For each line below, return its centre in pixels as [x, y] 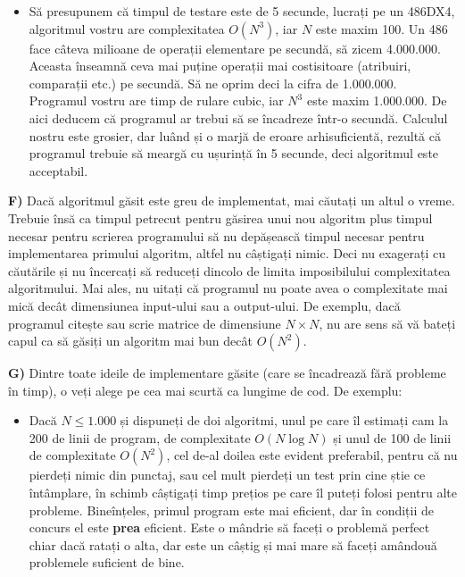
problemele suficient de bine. [107, 562]
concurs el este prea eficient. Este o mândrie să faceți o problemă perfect [229, 527]
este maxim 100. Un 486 [382, 28]
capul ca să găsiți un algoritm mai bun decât [130, 341]
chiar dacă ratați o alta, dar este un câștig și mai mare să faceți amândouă [233, 544]
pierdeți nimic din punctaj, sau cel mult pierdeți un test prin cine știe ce [227, 475]
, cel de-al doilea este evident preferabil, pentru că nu [312, 455]
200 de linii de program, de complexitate [140, 437]
